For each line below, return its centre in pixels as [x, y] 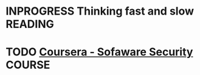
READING [30, 24]
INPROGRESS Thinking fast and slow [100, 11]
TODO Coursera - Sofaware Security [99, 52]
